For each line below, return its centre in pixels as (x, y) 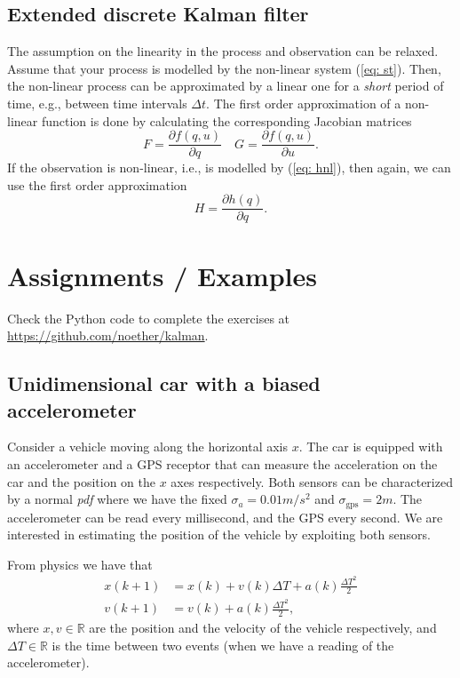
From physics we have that (80, 564)
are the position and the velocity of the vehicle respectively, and (263, 628)
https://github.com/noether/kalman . (108, 335)
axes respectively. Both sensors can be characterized (312, 481)
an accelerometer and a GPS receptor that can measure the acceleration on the (222, 463)
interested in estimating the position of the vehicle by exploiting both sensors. (219, 534)
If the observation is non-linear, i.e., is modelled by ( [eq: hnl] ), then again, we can (229, 168)
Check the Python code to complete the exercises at (149, 318)
